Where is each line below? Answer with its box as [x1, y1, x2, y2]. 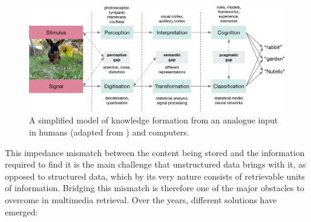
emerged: [5, 205, 38, 218]
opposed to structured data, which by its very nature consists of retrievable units [5, 169, 305, 182]
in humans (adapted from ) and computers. [29, 125, 189, 138]
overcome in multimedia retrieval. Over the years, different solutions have [5, 193, 277, 206]
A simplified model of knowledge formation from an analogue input [29, 114, 278, 126]
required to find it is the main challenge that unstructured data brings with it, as [5, 158, 306, 171]
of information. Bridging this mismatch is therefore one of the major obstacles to [5, 181, 304, 194]
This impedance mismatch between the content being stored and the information [5, 146, 305, 158]
